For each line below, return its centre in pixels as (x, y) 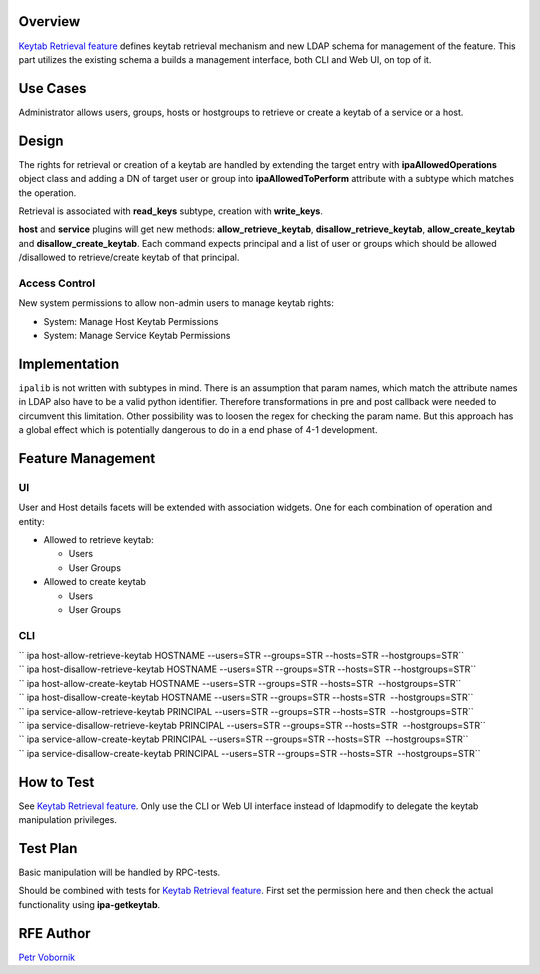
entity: (31, 521)
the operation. (47, 192)
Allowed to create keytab (95, 582)
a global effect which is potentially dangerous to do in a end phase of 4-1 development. (198, 430)
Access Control (57, 283)
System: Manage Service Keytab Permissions (137, 335)
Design (41, 140)
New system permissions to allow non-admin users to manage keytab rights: (176, 303)
